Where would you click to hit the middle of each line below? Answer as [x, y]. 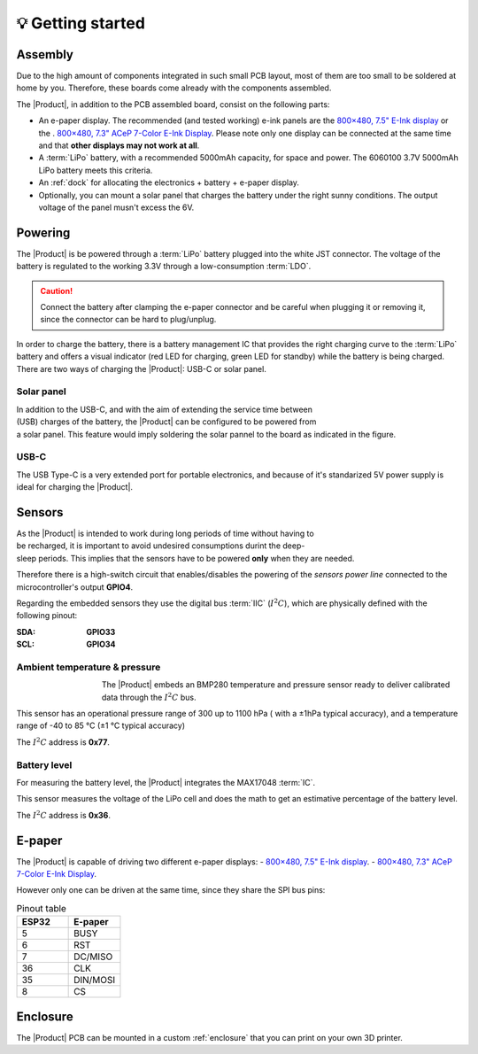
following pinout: [47, 616]
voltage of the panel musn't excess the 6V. [116, 207]
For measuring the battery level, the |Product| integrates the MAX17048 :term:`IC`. [166, 782]
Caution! [57, 291]
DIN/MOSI [95, 980]
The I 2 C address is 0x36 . [63, 814]
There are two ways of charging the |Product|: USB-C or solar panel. [142, 368]
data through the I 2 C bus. [149, 697]
